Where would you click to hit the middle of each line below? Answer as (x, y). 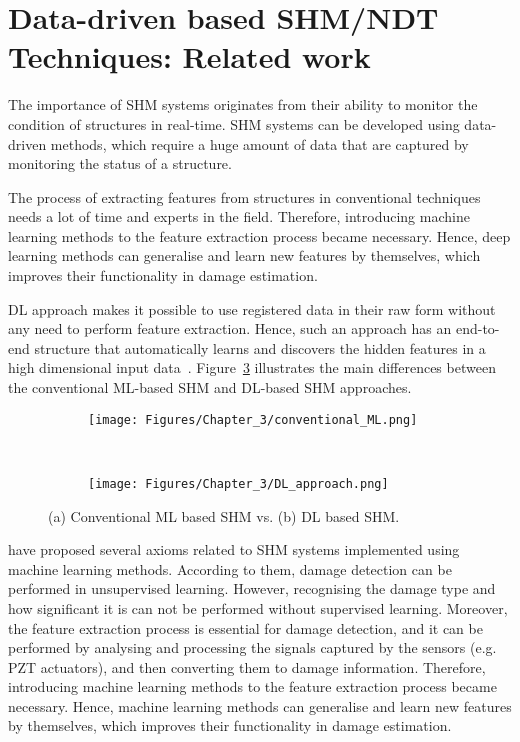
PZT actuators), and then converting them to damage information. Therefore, (247, 666)
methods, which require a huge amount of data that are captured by (259, 143)
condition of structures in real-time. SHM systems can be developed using (234, 123)
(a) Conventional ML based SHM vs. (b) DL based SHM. (224, 515)
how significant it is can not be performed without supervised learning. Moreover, (258, 607)
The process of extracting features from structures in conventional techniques (244, 196)
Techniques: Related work (189, 56)
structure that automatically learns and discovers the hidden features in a (260, 347)
